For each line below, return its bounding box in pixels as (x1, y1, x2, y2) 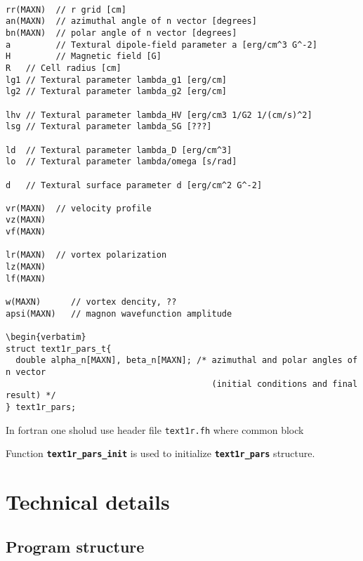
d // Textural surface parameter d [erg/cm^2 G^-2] (6, 180, 263, 190)
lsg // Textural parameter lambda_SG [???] (6, 121, 212, 132)
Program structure (6, 535, 145, 557)
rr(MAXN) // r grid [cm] (6, 4, 126, 15)
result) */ (6, 390, 56, 401)
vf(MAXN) (6, 227, 46, 237)
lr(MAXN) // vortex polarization (6, 250, 167, 260)
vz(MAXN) (6, 215, 46, 225)
